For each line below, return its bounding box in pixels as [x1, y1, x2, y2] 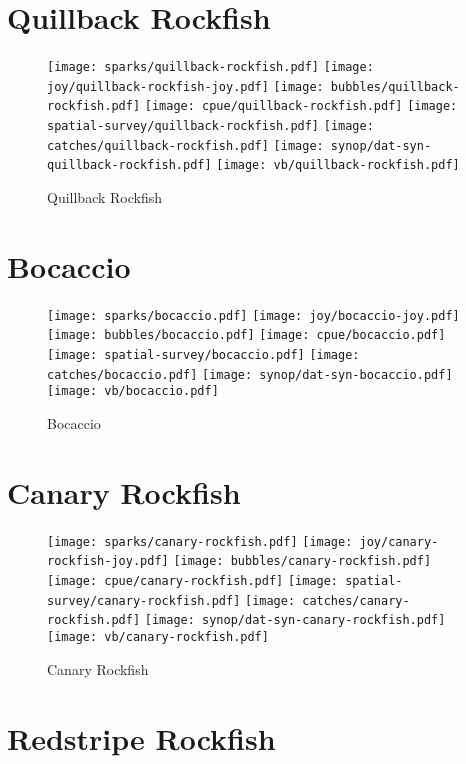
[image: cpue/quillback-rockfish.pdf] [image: [144, 99, 458, 114]
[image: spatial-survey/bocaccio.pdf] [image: [47, 348, 360, 363]
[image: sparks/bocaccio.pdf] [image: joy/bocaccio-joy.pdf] [47, 308, 460, 323]
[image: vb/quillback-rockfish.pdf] [216, 158, 460, 173]
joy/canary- [359, 534, 439, 549]
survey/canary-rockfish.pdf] [47, 593, 241, 608]
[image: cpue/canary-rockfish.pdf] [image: [47, 574, 339, 589]
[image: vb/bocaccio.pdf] [47, 384, 219, 399]
